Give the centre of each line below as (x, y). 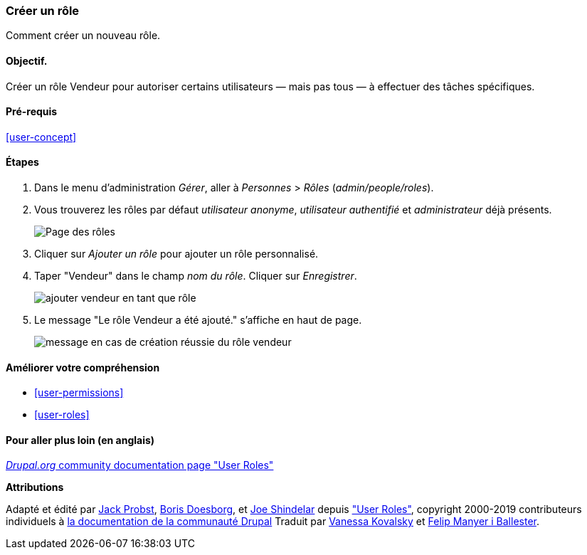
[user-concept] (41, 137)
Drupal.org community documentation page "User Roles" (140, 465)
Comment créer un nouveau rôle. (83, 36)
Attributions (35, 487)
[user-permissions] (79, 393)
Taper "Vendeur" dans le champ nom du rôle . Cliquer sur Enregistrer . (196, 276)
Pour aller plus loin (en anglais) (80, 440)
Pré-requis (32, 112)
